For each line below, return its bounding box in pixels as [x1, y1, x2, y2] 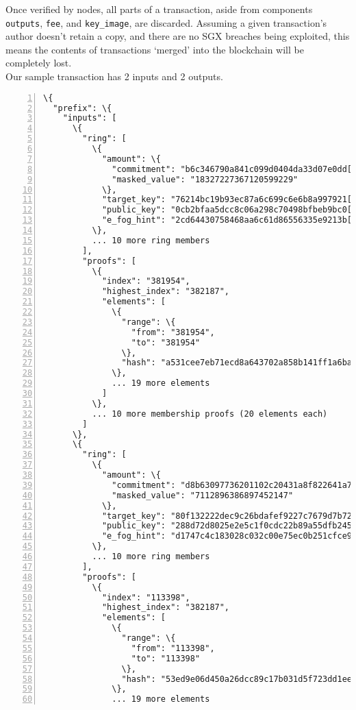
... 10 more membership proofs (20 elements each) [92, 408, 328, 419]
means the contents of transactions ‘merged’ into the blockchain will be [5, 42, 304, 56]
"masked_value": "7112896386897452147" [112, 490, 294, 500]
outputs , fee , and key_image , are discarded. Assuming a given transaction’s [5, 15, 327, 29]
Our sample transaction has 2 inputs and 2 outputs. [5, 69, 223, 84]
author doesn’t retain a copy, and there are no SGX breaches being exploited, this [5, 29, 350, 43]
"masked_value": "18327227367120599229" [112, 174, 298, 184]
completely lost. [5, 56, 72, 70]
